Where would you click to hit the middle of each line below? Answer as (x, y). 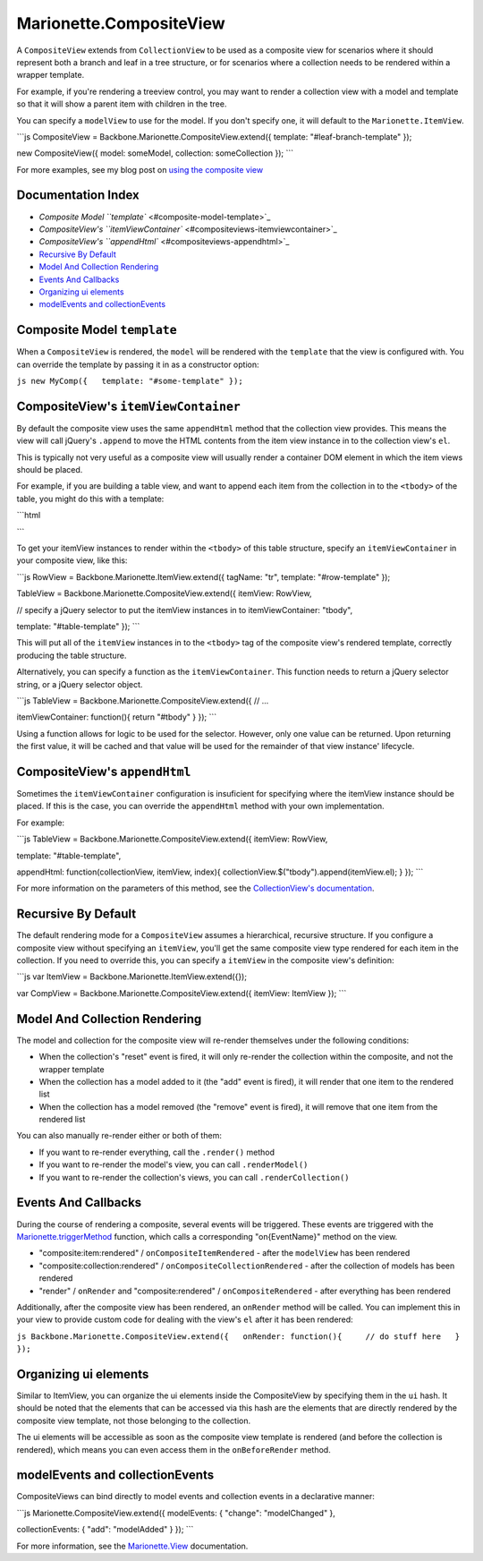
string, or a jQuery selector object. (80, 684)
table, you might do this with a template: (90, 499)
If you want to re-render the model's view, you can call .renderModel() (174, 1164)
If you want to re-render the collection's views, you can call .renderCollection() (194, 1177)
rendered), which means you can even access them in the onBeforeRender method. (174, 1449)
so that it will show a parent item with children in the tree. (122, 104)
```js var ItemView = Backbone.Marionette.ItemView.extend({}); (132, 977)
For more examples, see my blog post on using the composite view (140, 169)
